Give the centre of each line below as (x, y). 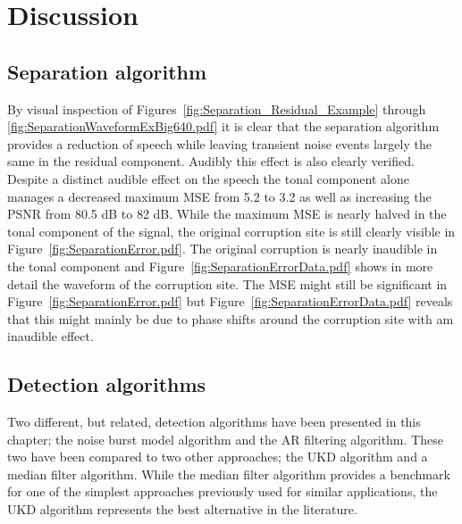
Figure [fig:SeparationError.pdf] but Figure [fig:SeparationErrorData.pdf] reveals (230, 301)
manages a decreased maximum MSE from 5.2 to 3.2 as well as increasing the (219, 196)
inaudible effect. (50, 336)
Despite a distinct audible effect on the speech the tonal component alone (208, 178)
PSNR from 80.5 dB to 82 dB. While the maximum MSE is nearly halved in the (227, 214)
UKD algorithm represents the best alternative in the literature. (182, 509)
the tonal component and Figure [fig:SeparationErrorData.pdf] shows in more (220, 266)
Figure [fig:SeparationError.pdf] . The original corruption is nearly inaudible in (223, 249)
